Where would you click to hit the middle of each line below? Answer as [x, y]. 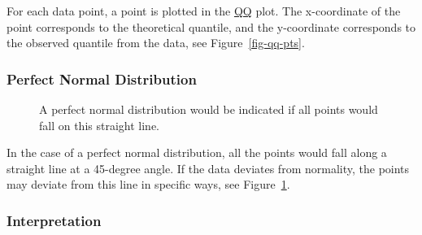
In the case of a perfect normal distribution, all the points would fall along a [197, 152]
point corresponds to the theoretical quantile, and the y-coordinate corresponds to [211, 26]
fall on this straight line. [99, 125]
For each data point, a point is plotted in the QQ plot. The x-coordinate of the [204, 11]
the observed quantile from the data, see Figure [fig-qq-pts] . [156, 43]
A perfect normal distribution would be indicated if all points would [209, 109]
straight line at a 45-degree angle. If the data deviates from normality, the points [208, 168]
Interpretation [54, 220]
